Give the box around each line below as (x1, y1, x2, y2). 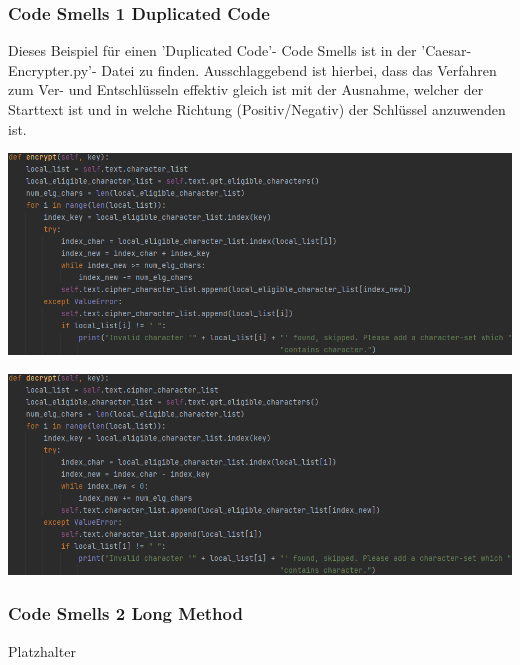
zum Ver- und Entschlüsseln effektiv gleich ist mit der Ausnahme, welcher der (8, 79, 484, 100)
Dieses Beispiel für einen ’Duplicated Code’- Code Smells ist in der (8, 40, 417, 61)
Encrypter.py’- (8, 59, 97, 80)
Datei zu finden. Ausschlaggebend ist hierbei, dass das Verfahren (101, 59, 497, 80)
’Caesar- (421, 40, 472, 61)
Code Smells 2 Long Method (8, 601, 243, 626)
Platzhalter (8, 640, 76, 661)
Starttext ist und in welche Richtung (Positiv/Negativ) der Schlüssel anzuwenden (8, 99, 506, 119)
